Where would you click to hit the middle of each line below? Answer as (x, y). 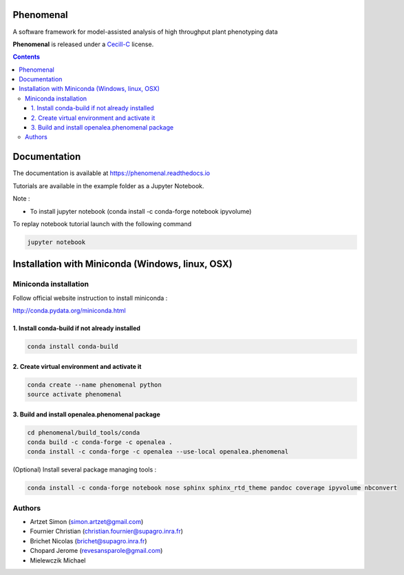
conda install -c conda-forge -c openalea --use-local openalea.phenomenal (158, 452)
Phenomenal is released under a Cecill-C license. (83, 44)
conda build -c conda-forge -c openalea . (100, 442)
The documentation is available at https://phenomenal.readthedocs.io (111, 173)
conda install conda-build (73, 346)
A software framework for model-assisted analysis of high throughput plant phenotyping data (145, 32)
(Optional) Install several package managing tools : (85, 470)
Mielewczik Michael (58, 560)
